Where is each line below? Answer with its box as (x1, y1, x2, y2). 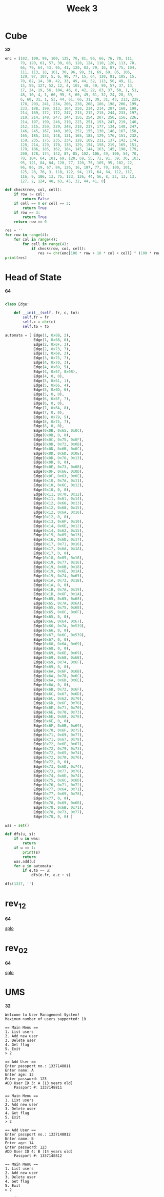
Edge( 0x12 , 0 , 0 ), (33, 514, 71, 519)
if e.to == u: (22, 868, 51, 873)
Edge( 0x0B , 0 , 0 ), (33, 433, 71, 438)
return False (22, 196, 49, 202)
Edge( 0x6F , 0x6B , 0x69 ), (33, 723, 84, 728)
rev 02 (5, 942, 28, 955)
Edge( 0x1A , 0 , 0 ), (33, 583, 71, 588)
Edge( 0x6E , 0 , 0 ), (33, 719, 71, 724)
